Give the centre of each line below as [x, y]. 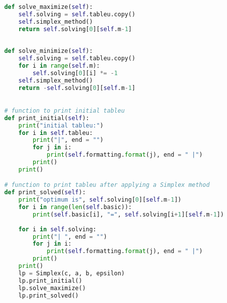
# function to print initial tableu [65, 110]
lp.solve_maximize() [52, 288]
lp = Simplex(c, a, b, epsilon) [72, 273]
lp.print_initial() [50, 281]
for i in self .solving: [57, 229]
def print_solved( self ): [45, 193]
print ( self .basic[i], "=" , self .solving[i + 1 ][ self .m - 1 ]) [128, 214]
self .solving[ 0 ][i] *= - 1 [75, 73]
